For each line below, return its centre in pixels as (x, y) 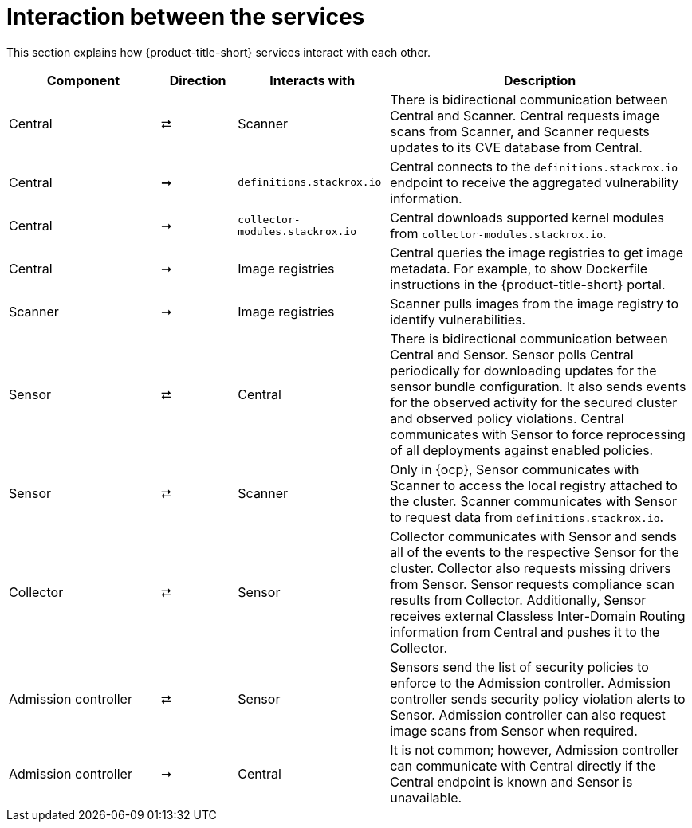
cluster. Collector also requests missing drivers (531, 568)
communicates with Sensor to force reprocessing (538, 434)
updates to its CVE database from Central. (516, 147)
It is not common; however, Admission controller (535, 750)
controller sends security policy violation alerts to (538, 699)
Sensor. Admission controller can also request (528, 714)
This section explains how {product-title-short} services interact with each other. (218, 52)
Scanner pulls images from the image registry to (535, 303)
